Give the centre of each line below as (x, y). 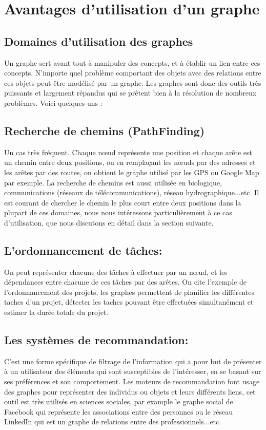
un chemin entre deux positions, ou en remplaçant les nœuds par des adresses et (130, 162)
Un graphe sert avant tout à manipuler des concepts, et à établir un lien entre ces (132, 62)
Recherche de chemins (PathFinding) (105, 130)
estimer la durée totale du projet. (56, 312)
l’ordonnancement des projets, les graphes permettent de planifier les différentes (129, 292)
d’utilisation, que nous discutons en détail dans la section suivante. (109, 222)
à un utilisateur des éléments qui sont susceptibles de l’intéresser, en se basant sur (133, 371)
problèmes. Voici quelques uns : (53, 102)
